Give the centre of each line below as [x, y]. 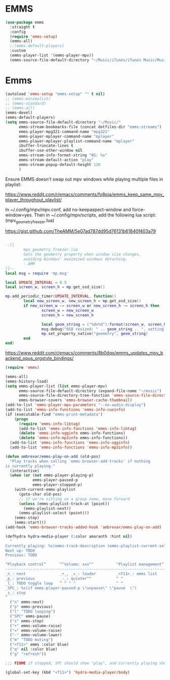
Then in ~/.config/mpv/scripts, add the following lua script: [95, 215]
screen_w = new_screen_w [68, 310]
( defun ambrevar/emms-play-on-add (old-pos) [53, 456]
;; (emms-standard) [26, 103]
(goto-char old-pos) [40, 494]
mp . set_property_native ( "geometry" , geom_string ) [95, 334]
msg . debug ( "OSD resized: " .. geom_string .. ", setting [103, 329]
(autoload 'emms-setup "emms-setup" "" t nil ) [55, 94]
